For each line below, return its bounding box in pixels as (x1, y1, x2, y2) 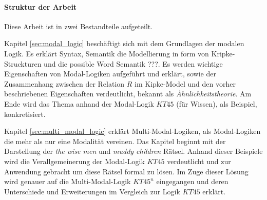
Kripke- (211, 48, 235, 58)
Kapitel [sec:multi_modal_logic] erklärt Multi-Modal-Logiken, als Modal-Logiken (4, 126, 261, 136)
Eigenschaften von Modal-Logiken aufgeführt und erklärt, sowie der (4, 68, 216, 79)
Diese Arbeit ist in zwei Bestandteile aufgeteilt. (4, 21, 153, 31)
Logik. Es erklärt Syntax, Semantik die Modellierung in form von (4, 48, 209, 58)
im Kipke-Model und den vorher (135, 78, 236, 89)
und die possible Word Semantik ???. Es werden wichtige (44, 58, 223, 69)
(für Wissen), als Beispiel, (176, 98, 257, 109)
